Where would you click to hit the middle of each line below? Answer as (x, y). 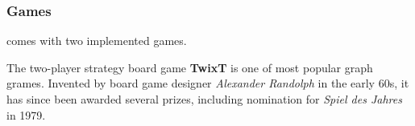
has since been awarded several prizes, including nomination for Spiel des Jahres (204, 99)
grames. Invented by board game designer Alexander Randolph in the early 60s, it (208, 83)
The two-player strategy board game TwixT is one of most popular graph (190, 67)
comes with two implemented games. (97, 41)
